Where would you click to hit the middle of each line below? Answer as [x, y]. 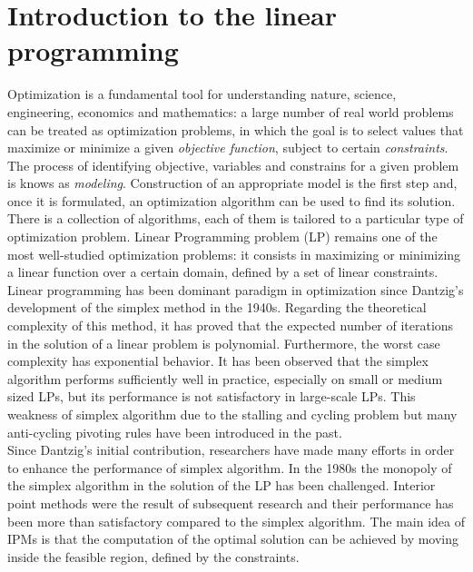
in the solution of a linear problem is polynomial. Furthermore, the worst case [224, 343]
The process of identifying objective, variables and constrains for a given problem [233, 165]
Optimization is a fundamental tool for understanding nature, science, [202, 94]
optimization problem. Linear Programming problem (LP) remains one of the [222, 237]
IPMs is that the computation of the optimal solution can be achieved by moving [233, 539]
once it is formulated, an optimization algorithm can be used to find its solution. [232, 200]
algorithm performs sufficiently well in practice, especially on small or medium [225, 378]
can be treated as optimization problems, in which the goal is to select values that [236, 129]
